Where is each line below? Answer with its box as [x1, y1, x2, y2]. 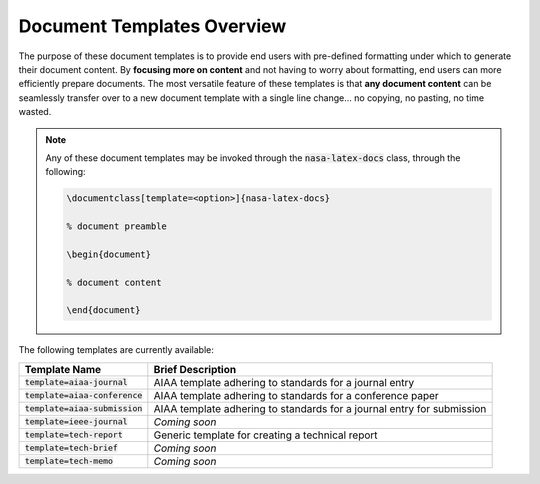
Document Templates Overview [18, 15, 287, 37]
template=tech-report [24, 430, 124, 440]
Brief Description [153, 362, 237, 376]
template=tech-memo [24, 456, 114, 467]
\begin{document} [66, 248, 152, 260]
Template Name [24, 362, 102, 376]
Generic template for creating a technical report [153, 428, 379, 442]
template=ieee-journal [24, 416, 129, 427]
